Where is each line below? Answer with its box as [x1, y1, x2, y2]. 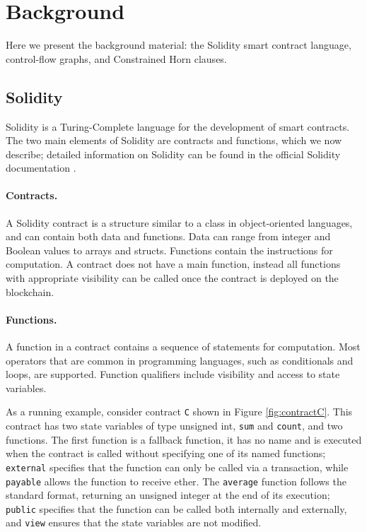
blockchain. [6, 284, 54, 299]
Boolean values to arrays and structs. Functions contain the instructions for [6, 242, 333, 257]
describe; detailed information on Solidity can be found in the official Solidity [6, 146, 341, 161]
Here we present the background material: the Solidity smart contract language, [6, 37, 351, 52]
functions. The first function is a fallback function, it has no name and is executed [6, 432, 362, 447]
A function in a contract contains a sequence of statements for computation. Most [6, 339, 361, 354]
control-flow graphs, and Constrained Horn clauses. [6, 51, 227, 66]
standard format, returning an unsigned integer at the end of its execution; [6, 487, 330, 502]
